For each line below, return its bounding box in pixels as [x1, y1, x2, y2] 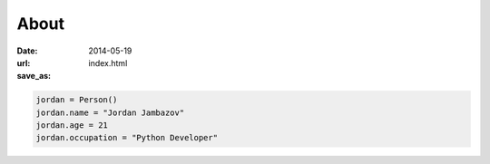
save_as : [16, 71, 52, 82]
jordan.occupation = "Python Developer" [35, 132, 218, 143]
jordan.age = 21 [35, 121, 109, 130]
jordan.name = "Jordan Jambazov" [35, 107, 185, 118]
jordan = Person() [35, 95, 118, 105]
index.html [88, 57, 128, 68]
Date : [16, 45, 38, 56]
